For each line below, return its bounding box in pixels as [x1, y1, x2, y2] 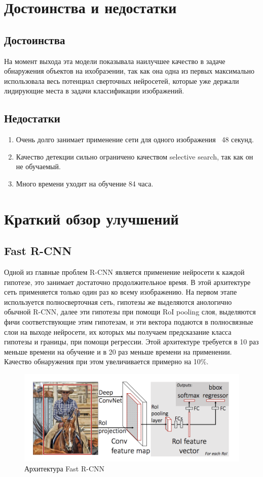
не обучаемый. [16, 161, 61, 172]
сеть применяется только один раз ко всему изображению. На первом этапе [4, 287, 237, 297]
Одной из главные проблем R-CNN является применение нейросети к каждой [4, 267, 245, 277]
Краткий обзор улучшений [4, 208, 179, 229]
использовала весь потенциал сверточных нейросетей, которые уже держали [4, 75, 239, 86]
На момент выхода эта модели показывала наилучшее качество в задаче [4, 55, 226, 66]
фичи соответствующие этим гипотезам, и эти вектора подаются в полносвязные [4, 316, 253, 327]
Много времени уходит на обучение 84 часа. [16, 178, 154, 188]
